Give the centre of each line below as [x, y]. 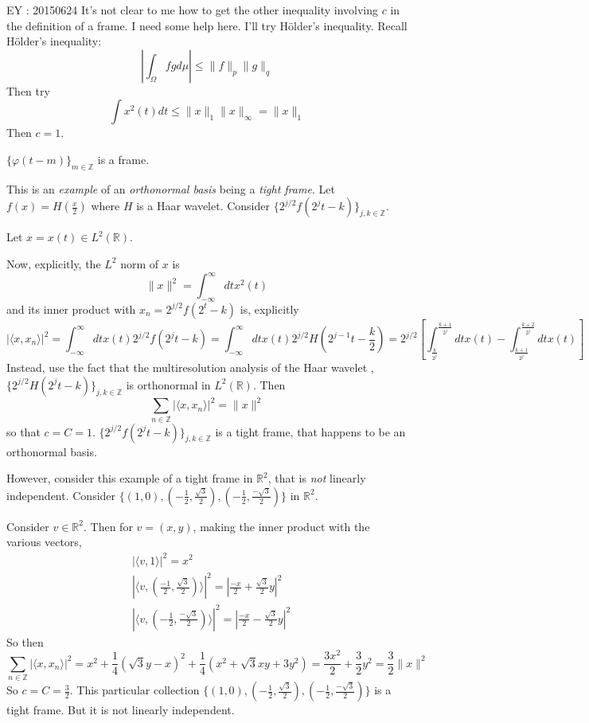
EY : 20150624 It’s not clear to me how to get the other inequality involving [192, 10]
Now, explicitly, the [54, 263]
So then [25, 641]
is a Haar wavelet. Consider [203, 206]
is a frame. [123, 159]
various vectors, [44, 542]
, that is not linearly [317, 478]
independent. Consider [61, 495]
